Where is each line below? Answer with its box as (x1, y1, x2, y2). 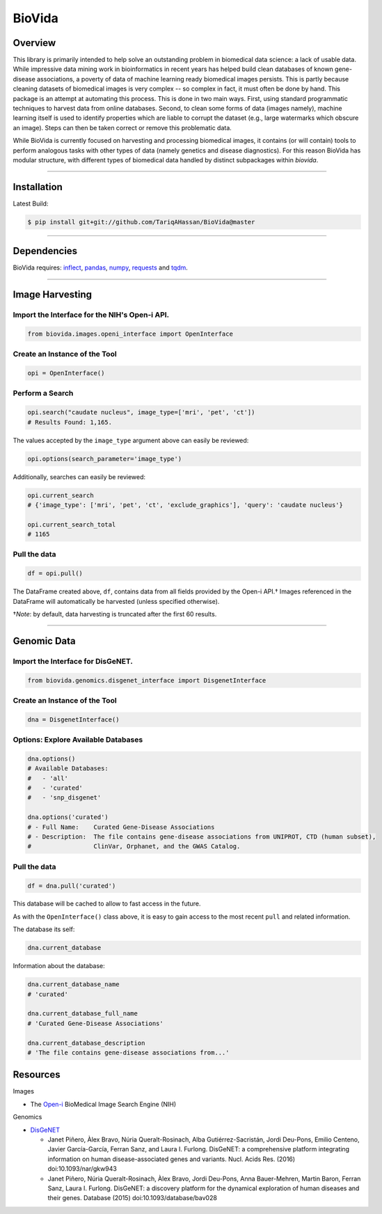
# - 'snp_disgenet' (27, 794, 102, 802)
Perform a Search (13, 389, 74, 398)
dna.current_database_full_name (27, 1010, 138, 1018)
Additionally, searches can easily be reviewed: (13, 472, 146, 481)
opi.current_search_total (27, 520, 116, 529)
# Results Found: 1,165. (27, 418, 113, 426)
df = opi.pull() (27, 570, 83, 577)
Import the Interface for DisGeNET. (13, 656, 134, 666)
